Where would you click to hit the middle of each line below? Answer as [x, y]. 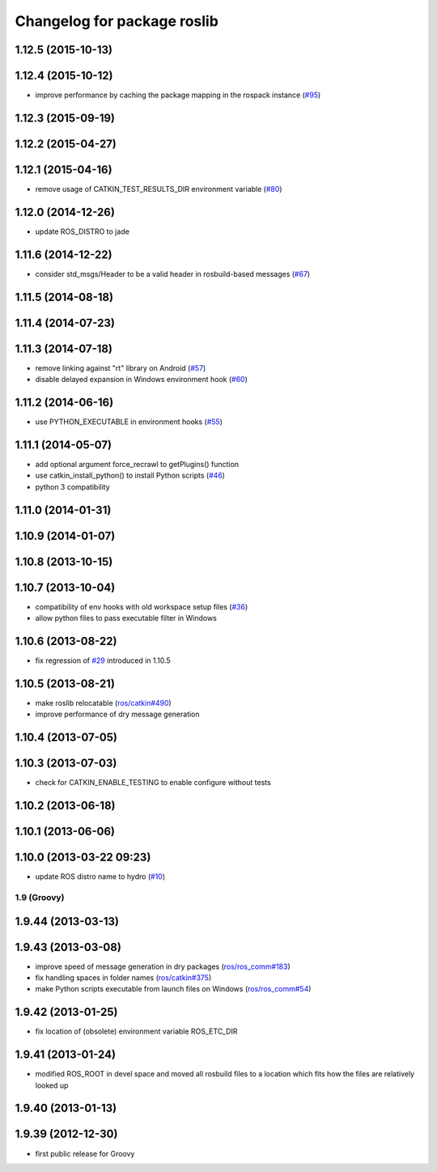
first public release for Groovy [85, 1153]
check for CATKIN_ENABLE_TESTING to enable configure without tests [153, 783]
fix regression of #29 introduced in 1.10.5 [103, 660]
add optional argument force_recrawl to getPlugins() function [137, 464]
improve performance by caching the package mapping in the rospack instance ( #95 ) [178, 95]
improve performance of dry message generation [117, 714]
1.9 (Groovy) [40, 897]
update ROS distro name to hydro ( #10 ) [100, 877]
